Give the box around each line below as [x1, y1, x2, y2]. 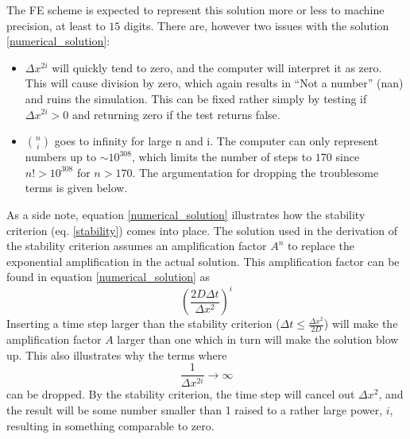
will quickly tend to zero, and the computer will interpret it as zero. [52, 59, 382, 75]
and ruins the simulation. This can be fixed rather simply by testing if [25, 90, 367, 106]
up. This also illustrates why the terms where [6, 346, 227, 363]
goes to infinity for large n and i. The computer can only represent [54, 133, 378, 149]
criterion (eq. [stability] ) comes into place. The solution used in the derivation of [6, 221, 398, 238]
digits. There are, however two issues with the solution [123, 17, 389, 33]
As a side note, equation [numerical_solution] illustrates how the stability [6, 206, 366, 222]
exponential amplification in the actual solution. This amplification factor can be [6, 252, 400, 269]
